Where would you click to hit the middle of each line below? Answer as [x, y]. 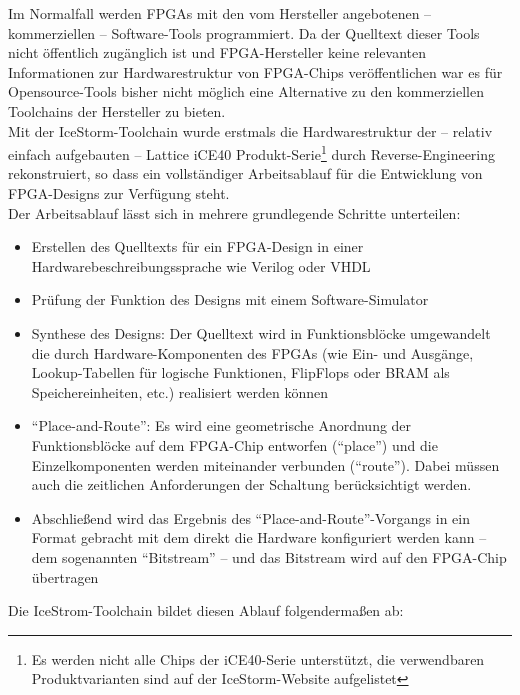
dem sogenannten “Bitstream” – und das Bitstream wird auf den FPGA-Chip [269, 556]
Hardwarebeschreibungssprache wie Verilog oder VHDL [201, 265]
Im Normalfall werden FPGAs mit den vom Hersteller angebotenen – [220, 13]
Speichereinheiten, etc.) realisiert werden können [179, 391]
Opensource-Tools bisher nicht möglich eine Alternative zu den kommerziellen [246, 91]
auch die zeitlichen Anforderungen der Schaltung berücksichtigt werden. [251, 484]
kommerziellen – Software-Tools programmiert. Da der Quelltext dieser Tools [244, 32]
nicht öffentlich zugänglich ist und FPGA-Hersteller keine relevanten [217, 52]
